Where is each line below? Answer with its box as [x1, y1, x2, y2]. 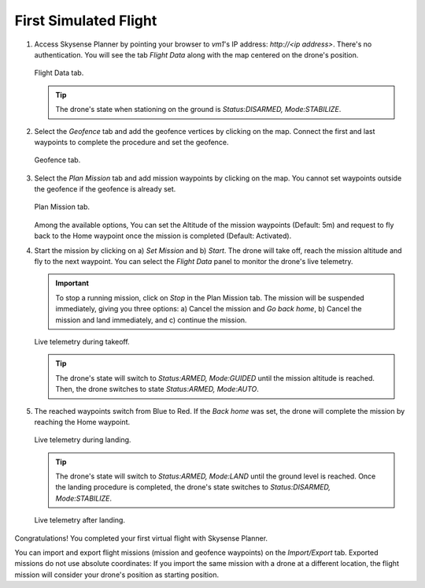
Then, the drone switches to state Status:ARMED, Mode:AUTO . [55, 385, 260, 394]
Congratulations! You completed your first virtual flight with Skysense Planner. [14, 533, 268, 543]
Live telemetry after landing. [34, 515, 126, 525]
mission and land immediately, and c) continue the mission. [55, 315, 247, 325]
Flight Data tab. [34, 68, 84, 78]
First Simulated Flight [14, 12, 157, 29]
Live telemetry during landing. [34, 435, 131, 445]
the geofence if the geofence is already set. [34, 184, 176, 194]
